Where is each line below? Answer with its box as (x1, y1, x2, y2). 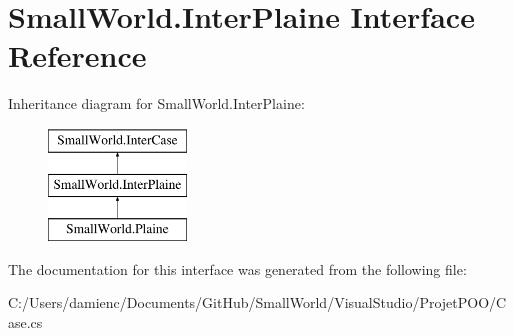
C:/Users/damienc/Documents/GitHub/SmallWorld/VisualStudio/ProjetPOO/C (8, 292, 507, 313)
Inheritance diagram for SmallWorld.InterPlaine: (8, 93, 305, 114)
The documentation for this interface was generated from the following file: (8, 258, 467, 279)
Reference (8, 35, 147, 76)
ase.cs (8, 312, 43, 333)
